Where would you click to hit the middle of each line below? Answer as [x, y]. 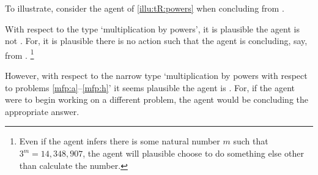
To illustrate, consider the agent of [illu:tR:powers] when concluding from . [145, 8]
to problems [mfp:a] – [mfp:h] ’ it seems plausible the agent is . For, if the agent [150, 87]
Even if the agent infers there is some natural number [120, 141]
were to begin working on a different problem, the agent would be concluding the [157, 99]
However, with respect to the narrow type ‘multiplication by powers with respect [156, 76]
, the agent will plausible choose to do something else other [193, 153]
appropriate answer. [42, 111]
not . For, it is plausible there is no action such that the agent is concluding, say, [156, 41]
